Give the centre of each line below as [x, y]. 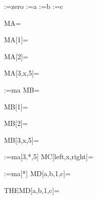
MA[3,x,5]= [22, 73]
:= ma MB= [22, 89]
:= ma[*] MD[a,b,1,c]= [37, 173]
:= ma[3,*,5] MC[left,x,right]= [49, 156]
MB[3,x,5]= [22, 140]
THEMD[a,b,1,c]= [32, 190]
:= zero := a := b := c [34, 6]
